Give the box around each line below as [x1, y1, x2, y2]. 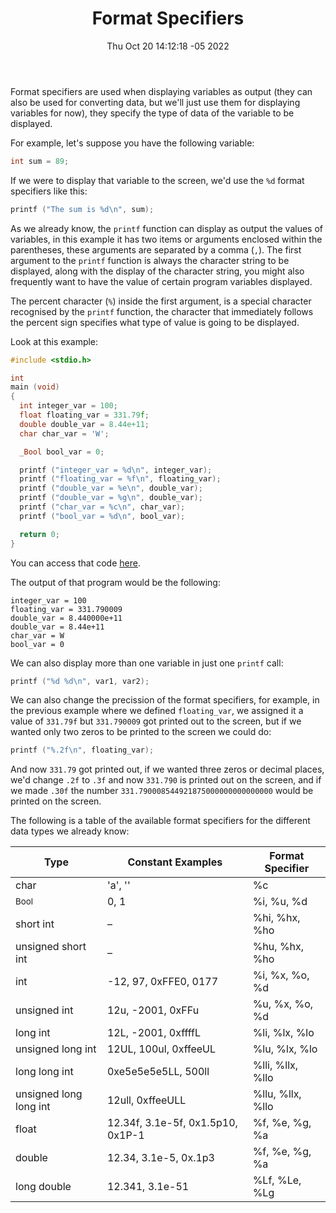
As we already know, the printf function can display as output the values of [10, 222, 323, 234]
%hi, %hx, [252, 911, 301, 925]
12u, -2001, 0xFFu [106, 1003, 200, 1017]
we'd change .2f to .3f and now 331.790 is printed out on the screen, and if [10, 774, 322, 786]
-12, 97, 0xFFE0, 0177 [106, 975, 219, 989]
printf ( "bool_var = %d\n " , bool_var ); [19, 511, 186, 521]
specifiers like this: [10, 185, 88, 197]
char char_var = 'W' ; [19, 428, 110, 439]
